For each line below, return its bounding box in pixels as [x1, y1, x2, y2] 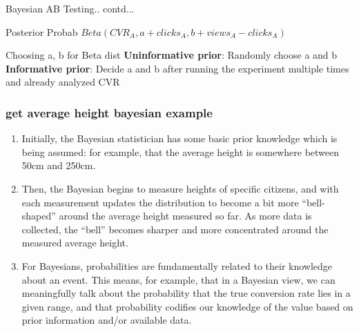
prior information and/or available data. [21, 313, 192, 327]
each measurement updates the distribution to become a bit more [21, 195, 299, 209]
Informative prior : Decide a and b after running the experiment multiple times [6, 61, 349, 75]
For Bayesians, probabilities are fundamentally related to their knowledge [21, 258, 333, 273]
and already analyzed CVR [6, 75, 120, 89]
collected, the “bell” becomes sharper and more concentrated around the [21, 222, 329, 236]
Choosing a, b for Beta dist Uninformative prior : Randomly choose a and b [6, 48, 338, 62]
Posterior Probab [6, 24, 78, 39]
